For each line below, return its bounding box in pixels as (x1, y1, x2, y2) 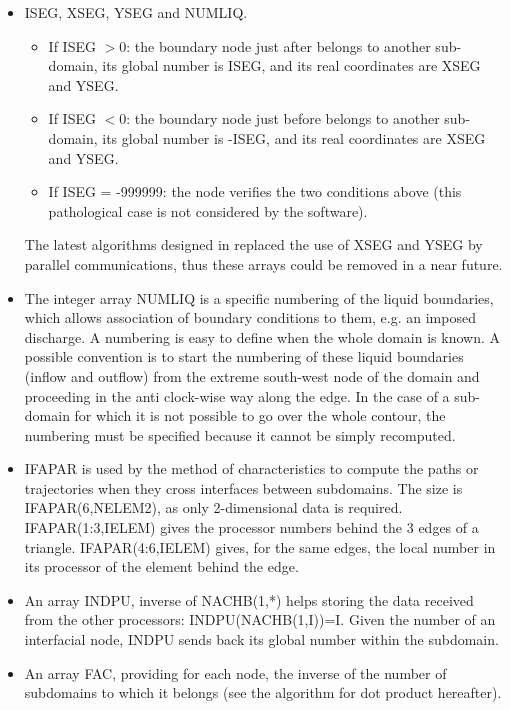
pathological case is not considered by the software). (48, 200, 368, 221)
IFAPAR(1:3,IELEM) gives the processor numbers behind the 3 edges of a (24, 517, 479, 538)
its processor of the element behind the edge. (24, 556, 299, 577)
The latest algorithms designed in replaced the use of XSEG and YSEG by (24, 234, 483, 255)
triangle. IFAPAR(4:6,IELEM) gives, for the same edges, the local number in (24, 536, 496, 557)
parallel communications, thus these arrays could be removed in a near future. (24, 253, 503, 274)
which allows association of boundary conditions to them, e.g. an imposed (24, 307, 476, 328)
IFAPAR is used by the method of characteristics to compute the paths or (24, 458, 479, 479)
